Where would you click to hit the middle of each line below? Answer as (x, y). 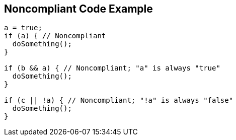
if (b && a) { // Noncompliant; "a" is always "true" (112, 68)
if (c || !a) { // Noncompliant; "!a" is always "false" (119, 100)
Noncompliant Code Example (78, 9)
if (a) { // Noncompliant (55, 36)
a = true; (23, 28)
